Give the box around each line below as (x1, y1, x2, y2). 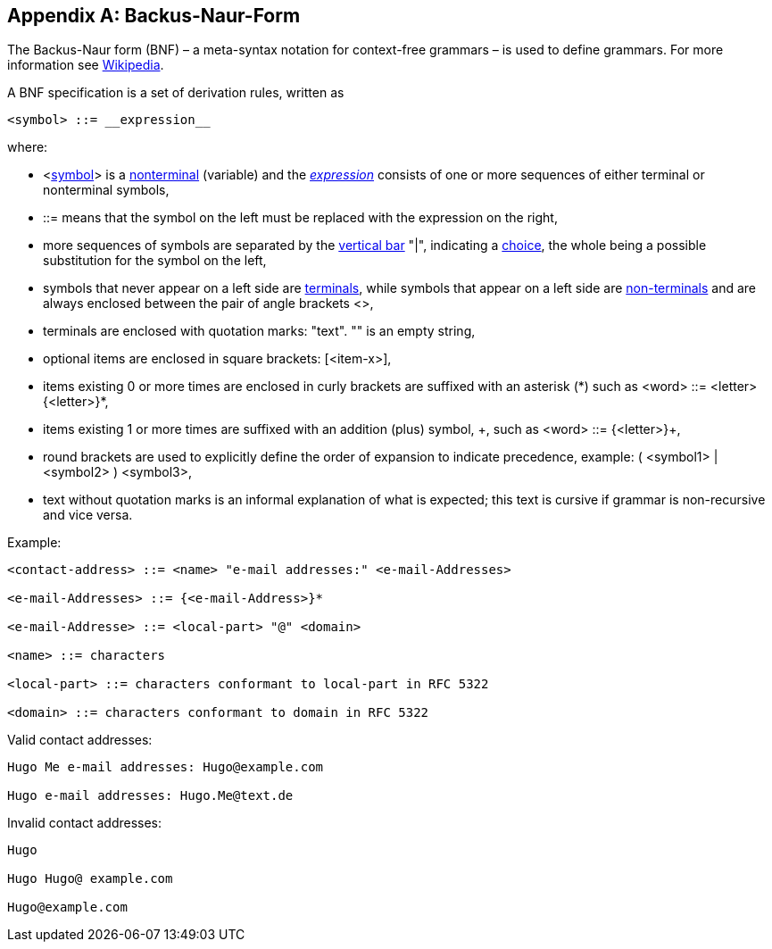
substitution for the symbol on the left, (43, 253, 267, 269)
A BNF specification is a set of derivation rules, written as (7, 85, 344, 101)
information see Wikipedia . (7, 57, 164, 73)
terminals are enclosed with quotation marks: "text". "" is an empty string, (43, 323, 476, 339)
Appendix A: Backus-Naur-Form (7, 4, 301, 27)
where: (7, 139, 48, 155)
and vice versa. (43, 507, 133, 523)
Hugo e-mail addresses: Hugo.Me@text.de (7, 788, 294, 803)
